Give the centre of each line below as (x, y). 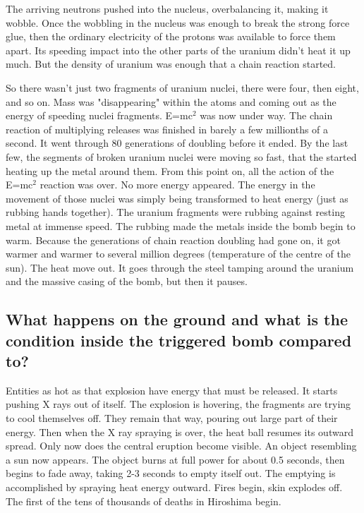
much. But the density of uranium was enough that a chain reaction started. (171, 64)
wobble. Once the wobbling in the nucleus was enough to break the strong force (178, 22)
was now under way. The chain (266, 115)
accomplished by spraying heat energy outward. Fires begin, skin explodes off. (174, 487)
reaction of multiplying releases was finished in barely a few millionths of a (167, 129)
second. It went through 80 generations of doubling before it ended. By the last (177, 143)
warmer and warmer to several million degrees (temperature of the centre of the (178, 254)
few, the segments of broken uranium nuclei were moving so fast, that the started (181, 156)
